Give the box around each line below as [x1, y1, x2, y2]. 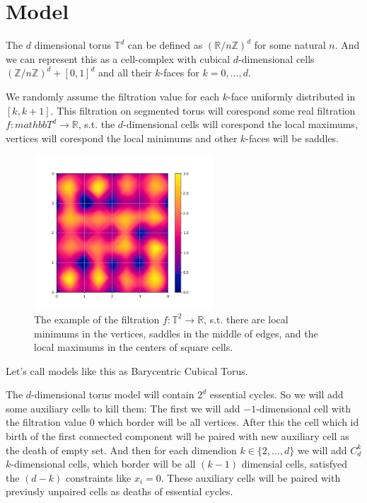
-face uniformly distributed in [228, 88, 356, 103]
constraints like [65, 470, 132, 485]
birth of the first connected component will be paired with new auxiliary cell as [6, 429, 349, 444]
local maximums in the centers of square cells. [34, 340, 233, 354]
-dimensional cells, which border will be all [11, 456, 196, 471]
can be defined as [127, 37, 203, 52]
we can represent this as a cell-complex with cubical [6, 51, 231, 66]
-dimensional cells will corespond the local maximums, [123, 117, 358, 132]
